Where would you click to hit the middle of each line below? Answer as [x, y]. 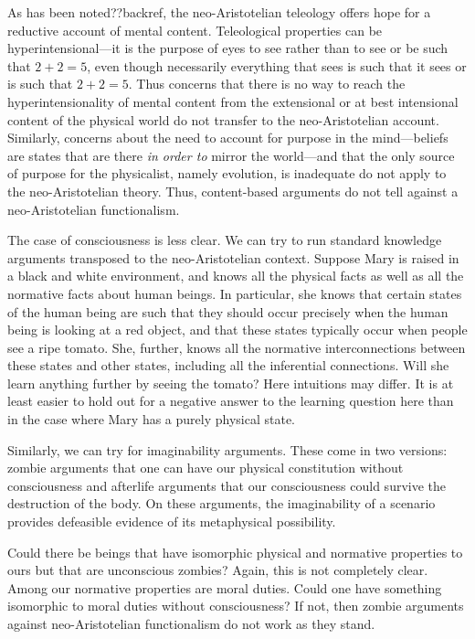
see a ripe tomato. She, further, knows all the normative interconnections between [237, 347]
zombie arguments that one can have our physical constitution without [206, 468]
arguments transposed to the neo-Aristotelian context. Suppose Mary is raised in [233, 257]
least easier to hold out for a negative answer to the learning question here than [231, 401]
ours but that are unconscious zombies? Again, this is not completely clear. [218, 570]
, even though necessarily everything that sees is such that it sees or [277, 65]
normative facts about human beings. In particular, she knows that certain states [235, 293]
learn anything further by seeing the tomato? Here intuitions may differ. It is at [231, 383]
